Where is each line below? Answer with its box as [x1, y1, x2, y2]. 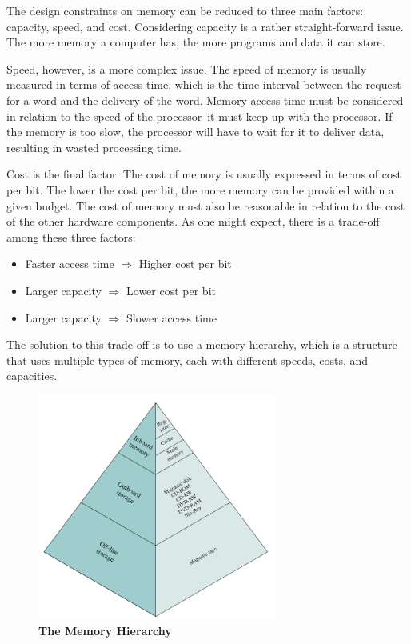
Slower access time [126, 309, 217, 326]
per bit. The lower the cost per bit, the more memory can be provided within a [6, 181, 394, 198]
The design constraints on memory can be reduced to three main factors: [6, 2, 364, 18]
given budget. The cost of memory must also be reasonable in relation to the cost [6, 197, 405, 214]
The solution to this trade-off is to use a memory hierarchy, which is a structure [6, 336, 397, 353]
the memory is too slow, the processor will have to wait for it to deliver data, [6, 123, 385, 140]
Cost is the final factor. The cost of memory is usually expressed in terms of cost [6, 166, 401, 182]
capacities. [6, 367, 58, 384]
